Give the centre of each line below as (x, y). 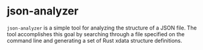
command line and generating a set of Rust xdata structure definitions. (95, 40)
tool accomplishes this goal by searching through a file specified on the (96, 34)
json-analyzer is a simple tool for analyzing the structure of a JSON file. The (102, 28)
